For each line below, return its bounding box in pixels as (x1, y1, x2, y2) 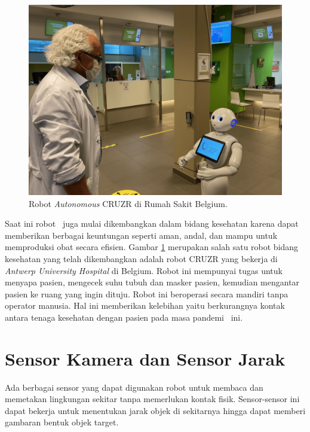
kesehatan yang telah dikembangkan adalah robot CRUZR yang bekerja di (5, 252, 278, 264)
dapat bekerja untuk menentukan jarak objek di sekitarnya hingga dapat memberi (5, 404, 306, 416)
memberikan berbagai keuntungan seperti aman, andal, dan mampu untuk (5, 229, 278, 241)
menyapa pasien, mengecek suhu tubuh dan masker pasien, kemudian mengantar (5, 276, 300, 288)
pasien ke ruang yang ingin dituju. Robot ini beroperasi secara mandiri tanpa (5, 287, 288, 300)
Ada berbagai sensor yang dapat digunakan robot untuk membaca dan (5, 381, 263, 393)
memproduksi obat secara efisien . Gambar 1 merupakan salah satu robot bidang (5, 241, 299, 253)
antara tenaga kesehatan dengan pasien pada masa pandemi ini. (5, 311, 243, 323)
